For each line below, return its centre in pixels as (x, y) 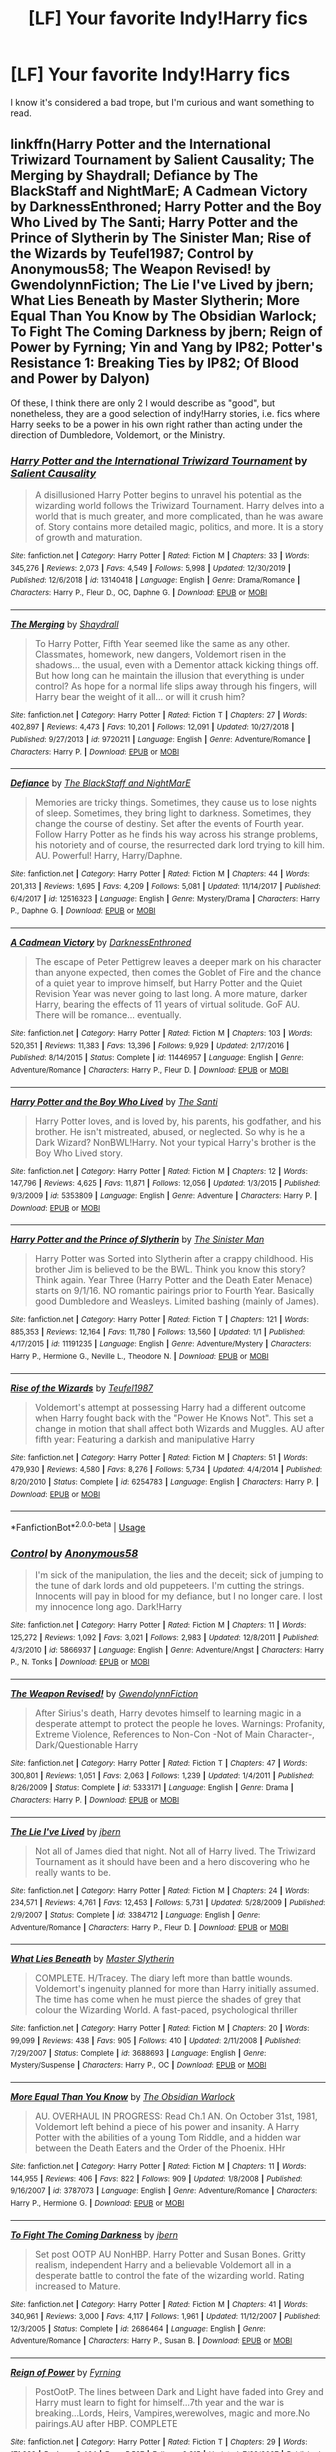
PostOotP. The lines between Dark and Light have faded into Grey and (179, 2392)
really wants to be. (73, 1872)
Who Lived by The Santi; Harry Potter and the (154, 222)
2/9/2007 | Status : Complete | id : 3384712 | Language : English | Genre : (135, 1915)
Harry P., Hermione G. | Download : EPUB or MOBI (97, 2203)
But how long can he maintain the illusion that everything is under (169, 675)
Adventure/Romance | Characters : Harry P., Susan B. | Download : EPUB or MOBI (151, 2341)
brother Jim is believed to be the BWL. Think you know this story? (170, 1269)
